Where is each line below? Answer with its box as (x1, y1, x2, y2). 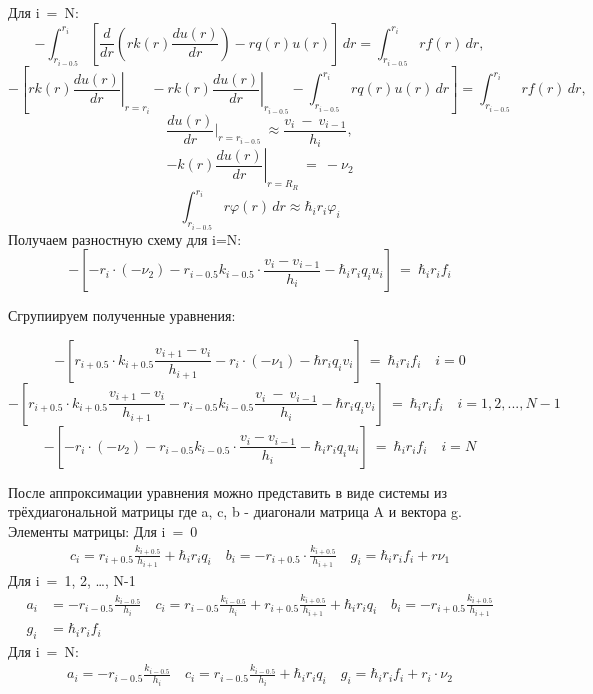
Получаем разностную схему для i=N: (8, 228, 242, 249)
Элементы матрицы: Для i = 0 (8, 520, 198, 541)
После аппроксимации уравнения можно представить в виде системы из (8, 481, 447, 502)
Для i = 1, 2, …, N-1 (8, 569, 136, 590)
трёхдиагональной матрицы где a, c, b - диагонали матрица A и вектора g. (8, 501, 463, 522)
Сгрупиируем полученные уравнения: (8, 305, 236, 326)
